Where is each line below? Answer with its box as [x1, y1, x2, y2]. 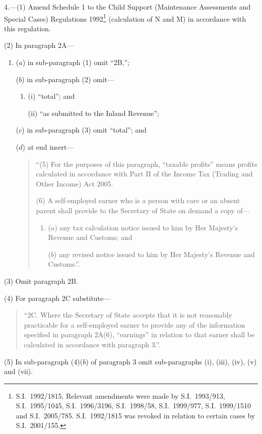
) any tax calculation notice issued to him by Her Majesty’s [54, 222, 238, 232]
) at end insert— [22, 142, 74, 152]
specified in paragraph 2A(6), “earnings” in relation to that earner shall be [24, 329, 255, 340]
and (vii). [4, 366, 33, 377]
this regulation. [4, 23, 51, 33]
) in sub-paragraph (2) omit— [22, 74, 115, 84]
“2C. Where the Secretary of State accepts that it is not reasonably [24, 309, 232, 320]
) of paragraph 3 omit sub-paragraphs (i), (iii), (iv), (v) [86, 356, 257, 366]
